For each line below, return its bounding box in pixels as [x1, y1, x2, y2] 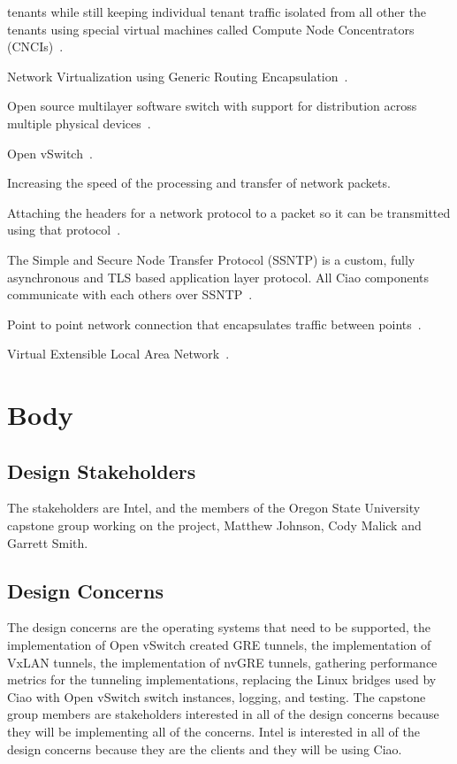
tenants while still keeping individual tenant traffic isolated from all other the [7, 3, 427, 20]
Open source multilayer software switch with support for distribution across [7, 96, 417, 115]
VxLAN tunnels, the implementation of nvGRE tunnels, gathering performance [7, 652, 438, 671]
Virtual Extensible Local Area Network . [7, 344, 230, 363]
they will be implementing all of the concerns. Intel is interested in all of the [7, 722, 420, 741]
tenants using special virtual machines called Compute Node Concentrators [7, 19, 415, 38]
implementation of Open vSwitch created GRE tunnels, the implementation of [7, 636, 431, 654]
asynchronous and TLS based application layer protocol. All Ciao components [7, 267, 430, 286]
